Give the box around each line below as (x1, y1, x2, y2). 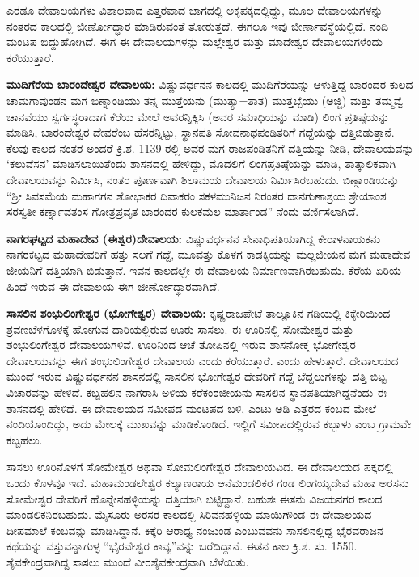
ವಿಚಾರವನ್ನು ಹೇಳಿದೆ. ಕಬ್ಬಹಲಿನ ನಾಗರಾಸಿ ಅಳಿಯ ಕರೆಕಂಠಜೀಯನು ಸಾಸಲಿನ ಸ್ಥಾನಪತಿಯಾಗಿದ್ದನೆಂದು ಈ (6, 384, 387, 401)
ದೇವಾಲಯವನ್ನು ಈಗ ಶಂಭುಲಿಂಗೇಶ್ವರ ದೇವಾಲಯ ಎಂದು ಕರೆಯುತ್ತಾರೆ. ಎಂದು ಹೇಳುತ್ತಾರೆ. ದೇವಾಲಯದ (6, 352, 399, 369)
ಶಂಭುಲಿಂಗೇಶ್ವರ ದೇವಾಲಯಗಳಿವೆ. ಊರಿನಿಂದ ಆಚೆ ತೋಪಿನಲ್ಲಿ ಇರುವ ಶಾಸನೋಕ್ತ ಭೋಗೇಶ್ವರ (6, 336, 356, 353)
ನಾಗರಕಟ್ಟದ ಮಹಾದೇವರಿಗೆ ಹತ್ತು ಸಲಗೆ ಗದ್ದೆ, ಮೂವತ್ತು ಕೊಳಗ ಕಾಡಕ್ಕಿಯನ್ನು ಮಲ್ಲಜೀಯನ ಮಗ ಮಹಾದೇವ (6, 246, 411, 263)
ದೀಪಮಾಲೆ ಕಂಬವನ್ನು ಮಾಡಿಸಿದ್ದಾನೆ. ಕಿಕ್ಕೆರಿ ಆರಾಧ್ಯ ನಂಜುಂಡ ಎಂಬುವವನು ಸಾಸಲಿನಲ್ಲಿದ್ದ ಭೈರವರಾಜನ (6, 521, 383, 538)
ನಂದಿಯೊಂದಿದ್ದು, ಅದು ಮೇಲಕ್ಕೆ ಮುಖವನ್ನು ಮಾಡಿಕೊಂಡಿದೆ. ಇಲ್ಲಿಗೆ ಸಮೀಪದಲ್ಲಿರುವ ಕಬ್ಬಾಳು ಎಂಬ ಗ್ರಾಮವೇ (6, 415, 412, 432)
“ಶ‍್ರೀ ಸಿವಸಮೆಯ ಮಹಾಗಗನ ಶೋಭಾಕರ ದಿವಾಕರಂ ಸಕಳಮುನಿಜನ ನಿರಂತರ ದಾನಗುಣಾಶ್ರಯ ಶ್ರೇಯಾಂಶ (6, 187, 387, 204)
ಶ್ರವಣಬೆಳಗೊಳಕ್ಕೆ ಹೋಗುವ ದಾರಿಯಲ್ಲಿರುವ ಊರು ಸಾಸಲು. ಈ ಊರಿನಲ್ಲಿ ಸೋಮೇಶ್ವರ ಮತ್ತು (6, 320, 354, 337)
